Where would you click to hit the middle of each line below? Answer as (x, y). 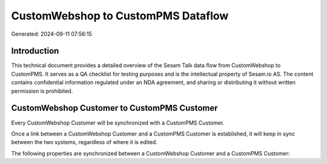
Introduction (35, 51)
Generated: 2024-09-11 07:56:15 (51, 34)
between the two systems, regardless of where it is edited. (84, 142)
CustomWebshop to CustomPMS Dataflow (120, 16)
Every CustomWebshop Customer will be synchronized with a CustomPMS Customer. (118, 123)
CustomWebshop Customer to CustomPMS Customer (114, 108)
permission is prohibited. (42, 91)
